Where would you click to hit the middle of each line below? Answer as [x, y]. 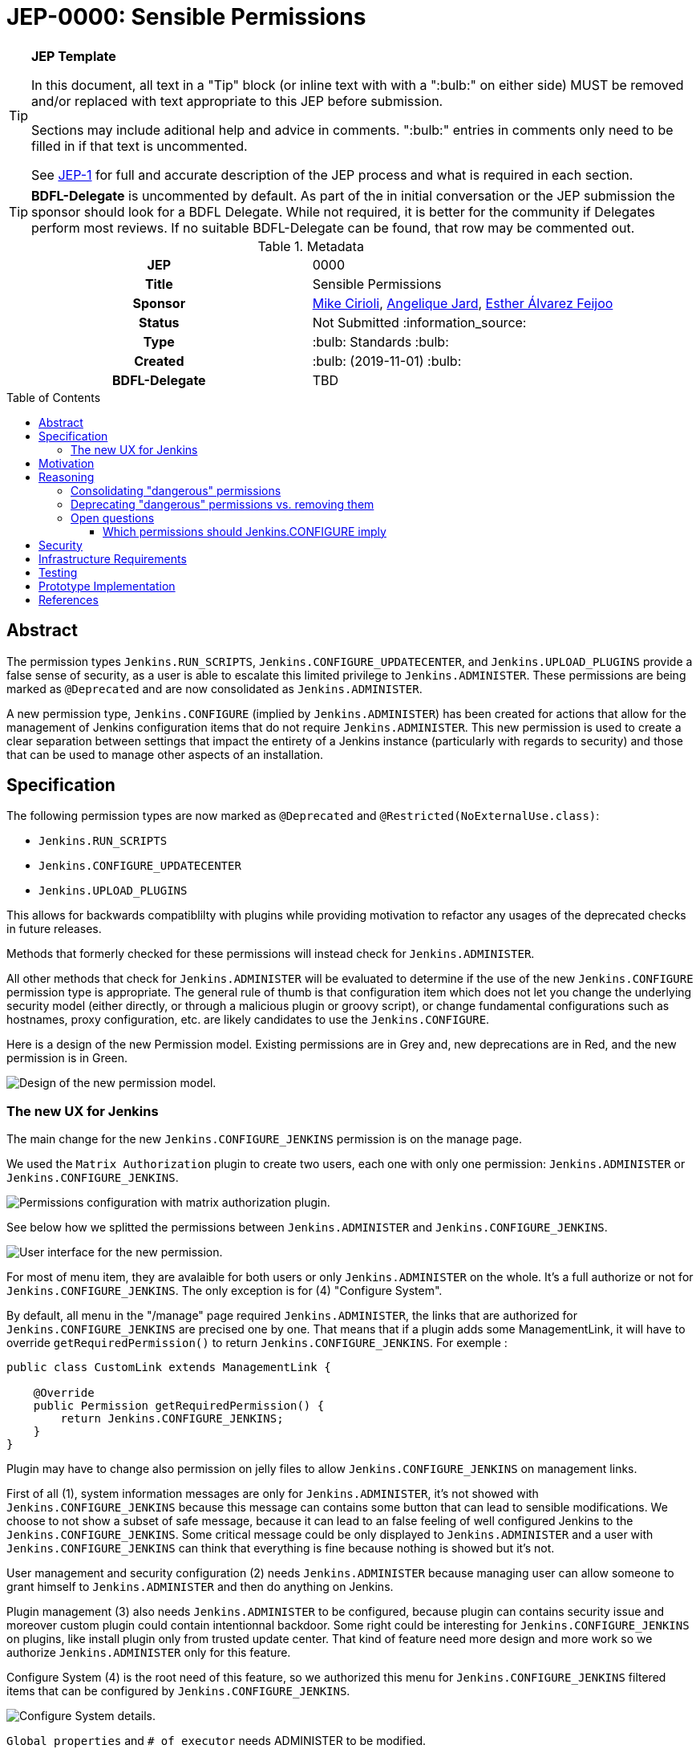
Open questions [113, 517]
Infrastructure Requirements [113, 558]
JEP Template [74, 56]
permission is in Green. [67, 1058]
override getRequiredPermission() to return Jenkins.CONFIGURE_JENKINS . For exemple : [257, 1343]
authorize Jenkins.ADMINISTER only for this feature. [149, 1653]
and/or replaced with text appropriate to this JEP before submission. [237, 101]
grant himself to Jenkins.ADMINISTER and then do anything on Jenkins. [200, 1587]
